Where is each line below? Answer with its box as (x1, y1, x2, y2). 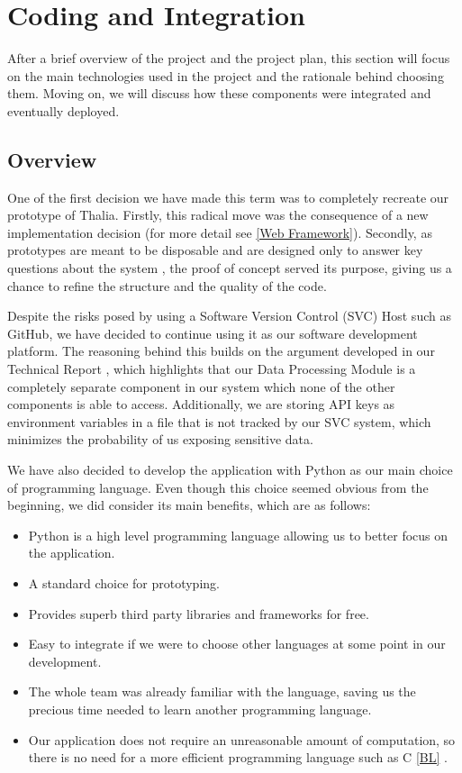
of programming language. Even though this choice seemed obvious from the (7, 477, 429, 496)
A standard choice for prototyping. (28, 573, 220, 592)
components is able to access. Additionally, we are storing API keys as (7, 395, 395, 414)
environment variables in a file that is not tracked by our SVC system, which (7, 412, 431, 431)
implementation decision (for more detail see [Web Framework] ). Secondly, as (7, 223, 432, 241)
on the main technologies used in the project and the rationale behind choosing (7, 66, 444, 85)
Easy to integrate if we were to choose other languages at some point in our (28, 634, 446, 653)
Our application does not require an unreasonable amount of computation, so (28, 730, 456, 749)
